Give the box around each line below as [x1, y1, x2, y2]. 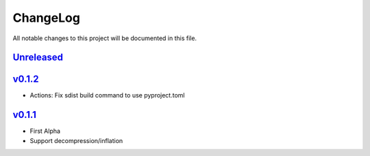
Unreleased [12, 52, 64, 63]
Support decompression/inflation [29, 136, 123, 144]
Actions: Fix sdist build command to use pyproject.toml [29, 91, 185, 99]
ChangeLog [12, 10, 80, 25]
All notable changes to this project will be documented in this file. [12, 34, 197, 42]
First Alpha [29, 127, 61, 136]
